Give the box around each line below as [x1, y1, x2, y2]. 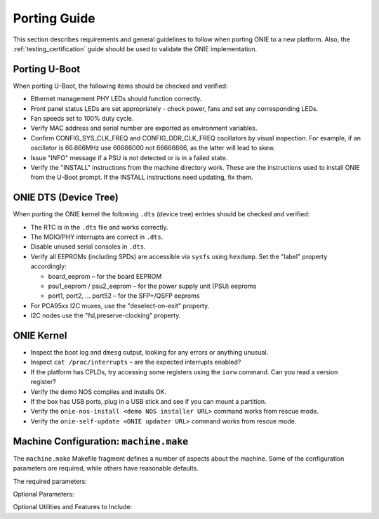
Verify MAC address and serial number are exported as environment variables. [30, 124, 258, 133]
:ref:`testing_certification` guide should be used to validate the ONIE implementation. [13, 44, 258, 53]
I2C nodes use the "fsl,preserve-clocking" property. [30, 311, 181, 320]
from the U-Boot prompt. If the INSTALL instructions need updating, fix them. [30, 173, 253, 182]
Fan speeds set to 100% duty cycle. [30, 114, 134, 123]
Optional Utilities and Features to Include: [13, 503, 133, 511]
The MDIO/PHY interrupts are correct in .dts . [30, 232, 164, 242]
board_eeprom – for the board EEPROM [48, 272, 162, 280]
